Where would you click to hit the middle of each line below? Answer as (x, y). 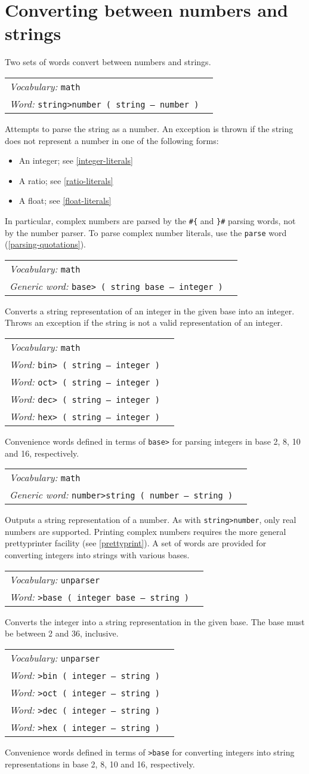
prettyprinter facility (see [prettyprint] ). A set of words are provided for (136, 543)
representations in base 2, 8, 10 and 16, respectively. (100, 764)
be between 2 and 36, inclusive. (62, 633)
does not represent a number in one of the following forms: (112, 140)
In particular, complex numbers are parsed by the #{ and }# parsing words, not (150, 220)
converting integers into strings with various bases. (97, 555)
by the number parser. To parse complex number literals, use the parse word (146, 232)
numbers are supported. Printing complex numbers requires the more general (146, 531)
